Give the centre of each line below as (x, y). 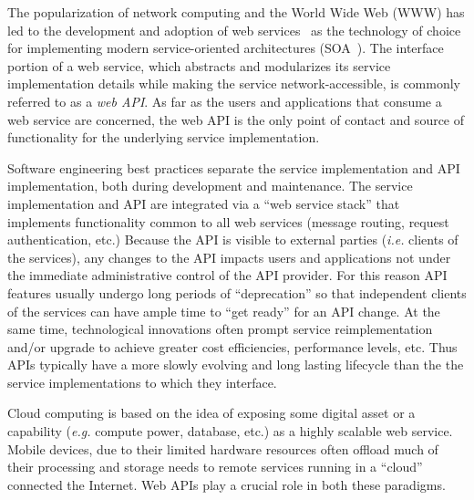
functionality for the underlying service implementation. (164, 137)
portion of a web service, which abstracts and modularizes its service (199, 65)
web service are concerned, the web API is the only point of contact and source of (236, 119)
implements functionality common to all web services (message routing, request (228, 221)
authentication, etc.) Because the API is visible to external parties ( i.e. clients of (233, 240)
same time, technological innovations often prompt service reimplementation (220, 329)
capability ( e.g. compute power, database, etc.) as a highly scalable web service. (230, 431)
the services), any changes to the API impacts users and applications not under (229, 257)
